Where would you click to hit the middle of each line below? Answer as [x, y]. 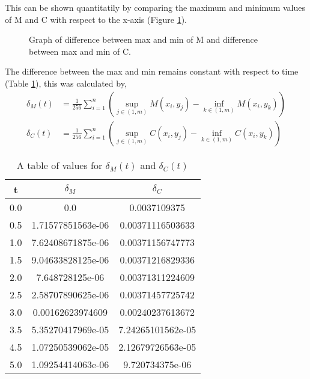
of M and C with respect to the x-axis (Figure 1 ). [96, 19]
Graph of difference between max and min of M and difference [143, 39]
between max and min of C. [80, 51]
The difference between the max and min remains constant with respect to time [152, 71]
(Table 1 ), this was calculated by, [66, 83]
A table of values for [59, 165]
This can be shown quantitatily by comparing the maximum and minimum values [155, 7]
